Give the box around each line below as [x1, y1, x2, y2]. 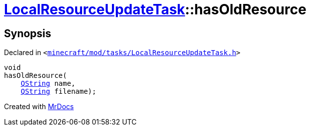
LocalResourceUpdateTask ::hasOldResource [4, 1, 307, 18]
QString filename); [20, 87, 97, 96]
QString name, [20, 79, 76, 88]
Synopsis [4, 27, 51, 40]
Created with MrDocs [4, 102, 74, 111]
